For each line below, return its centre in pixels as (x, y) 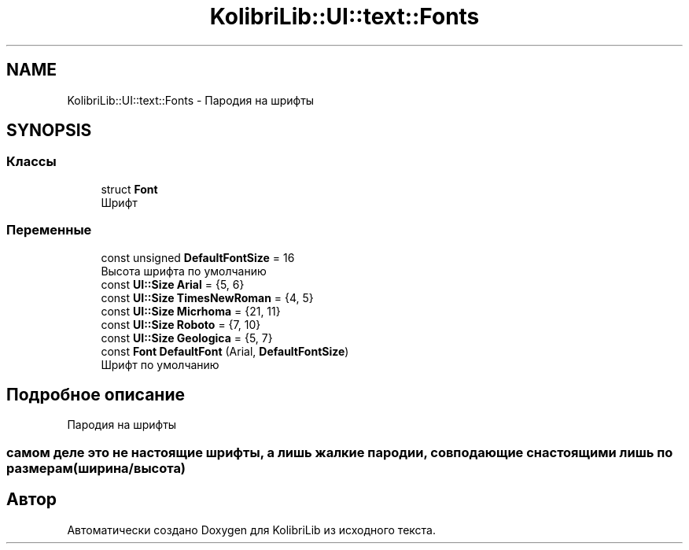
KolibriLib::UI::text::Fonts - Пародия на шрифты (191, 100)
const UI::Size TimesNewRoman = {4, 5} (207, 297)
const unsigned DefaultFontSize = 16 (198, 257)
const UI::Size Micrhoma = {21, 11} (191, 311)
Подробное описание (96, 394)
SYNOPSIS (49, 131)
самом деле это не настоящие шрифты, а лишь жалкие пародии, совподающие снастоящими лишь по (340, 452)
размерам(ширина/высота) (96, 468)
